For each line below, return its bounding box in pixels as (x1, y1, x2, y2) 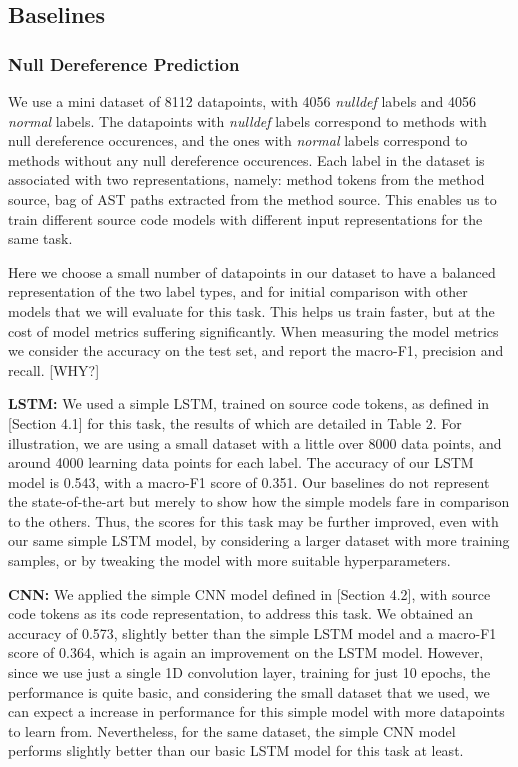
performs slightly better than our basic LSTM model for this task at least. (8, 740, 464, 761)
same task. (8, 228, 73, 249)
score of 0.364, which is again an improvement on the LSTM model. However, (8, 642, 484, 663)
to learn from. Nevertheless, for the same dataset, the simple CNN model (8, 720, 456, 741)
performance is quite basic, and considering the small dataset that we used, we (8, 681, 490, 702)
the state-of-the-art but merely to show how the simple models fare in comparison (8, 491, 510, 512)
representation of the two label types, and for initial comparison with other (8, 281, 468, 302)
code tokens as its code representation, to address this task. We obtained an (8, 603, 474, 624)
